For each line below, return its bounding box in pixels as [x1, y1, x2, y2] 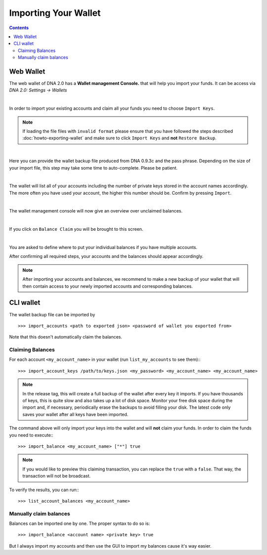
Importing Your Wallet [9, 7, 101, 18]
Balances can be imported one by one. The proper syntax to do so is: [9, 520, 150, 526]
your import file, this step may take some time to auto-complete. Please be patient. [9, 165, 178, 171]
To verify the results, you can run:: [9, 487, 79, 493]
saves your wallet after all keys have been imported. [22, 411, 129, 417]
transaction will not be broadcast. [22, 473, 91, 479]
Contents [9, 25, 29, 31]
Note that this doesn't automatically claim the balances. [9, 334, 123, 340]
